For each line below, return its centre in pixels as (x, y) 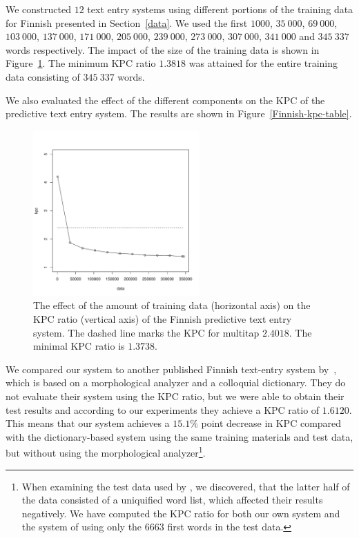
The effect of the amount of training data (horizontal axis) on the (172, 305)
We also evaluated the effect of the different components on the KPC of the (165, 100)
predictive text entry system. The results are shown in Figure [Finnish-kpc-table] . (179, 113)
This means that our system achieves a (88, 423)
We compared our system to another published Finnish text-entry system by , (171, 369)
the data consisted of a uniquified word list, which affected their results (172, 500)
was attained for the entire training (263, 63)
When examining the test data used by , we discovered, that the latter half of (186, 486)
